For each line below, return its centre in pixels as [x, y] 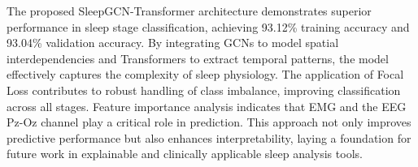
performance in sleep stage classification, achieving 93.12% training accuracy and [208, 26]
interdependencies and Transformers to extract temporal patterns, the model [198, 58]
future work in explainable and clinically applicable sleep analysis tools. [185, 154]
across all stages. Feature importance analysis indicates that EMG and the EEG [207, 106]
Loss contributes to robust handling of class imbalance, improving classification [204, 90]
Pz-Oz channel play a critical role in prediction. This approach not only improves [209, 122]
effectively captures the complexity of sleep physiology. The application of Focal [205, 74]
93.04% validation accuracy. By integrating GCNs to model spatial [173, 43]
